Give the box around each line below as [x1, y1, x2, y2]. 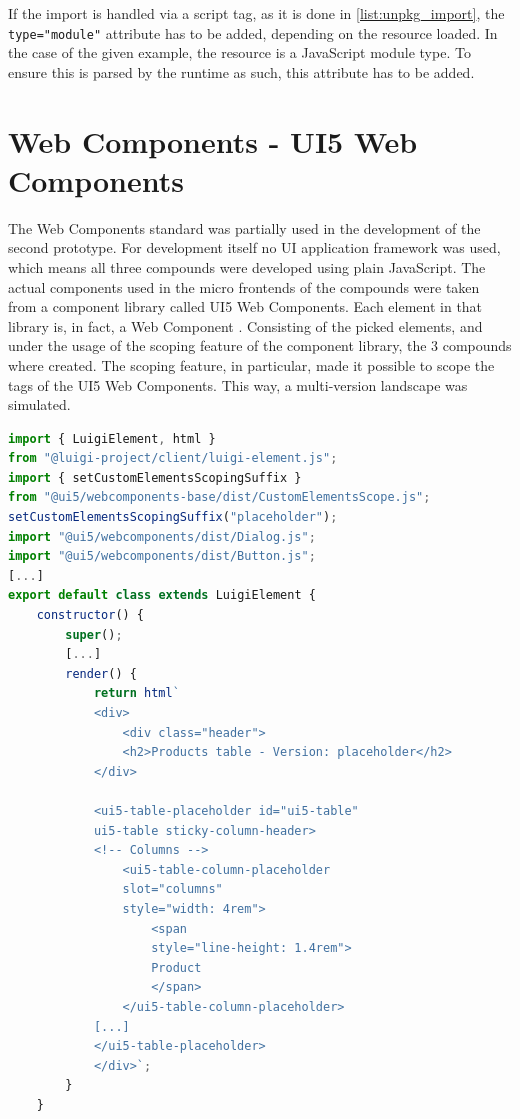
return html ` [93, 686, 180, 701]
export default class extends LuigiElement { [8, 588, 316, 603]
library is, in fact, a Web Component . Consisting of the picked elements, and [8, 315, 483, 336]
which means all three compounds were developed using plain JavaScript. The [8, 256, 486, 277]
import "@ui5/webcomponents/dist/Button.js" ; [8, 549, 316, 564]
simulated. [8, 394, 71, 415]
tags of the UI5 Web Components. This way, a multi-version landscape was [8, 374, 468, 395]
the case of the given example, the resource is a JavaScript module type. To [8, 42, 471, 63]
